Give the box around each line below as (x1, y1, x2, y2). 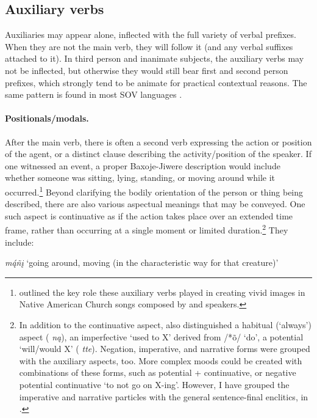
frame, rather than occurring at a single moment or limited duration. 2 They (5, 222, 288, 237)
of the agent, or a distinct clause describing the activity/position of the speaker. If (5, 147, 312, 160)
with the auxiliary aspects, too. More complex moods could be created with (19, 354, 302, 367)
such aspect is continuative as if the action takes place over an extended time (5, 209, 293, 222)
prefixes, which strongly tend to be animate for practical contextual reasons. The (5, 76, 307, 89)
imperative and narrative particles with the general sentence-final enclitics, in (19, 390, 308, 403)
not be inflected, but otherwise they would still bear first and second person (5, 64, 288, 76)
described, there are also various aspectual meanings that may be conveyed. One (5, 197, 305, 210)
